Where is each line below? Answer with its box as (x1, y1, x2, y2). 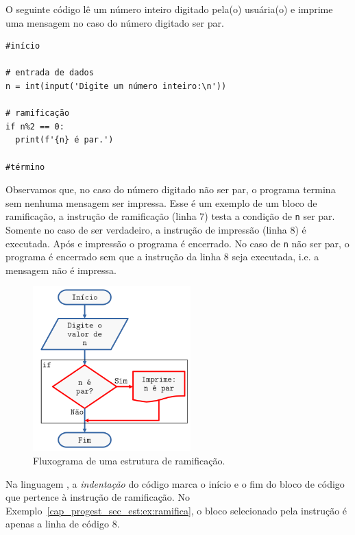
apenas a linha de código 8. (5, 517, 120, 531)
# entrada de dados (5, 68, 94, 78)
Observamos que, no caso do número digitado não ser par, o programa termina (5, 182, 336, 197)
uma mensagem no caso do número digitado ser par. (5, 15, 224, 29)
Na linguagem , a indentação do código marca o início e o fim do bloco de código (5, 476, 345, 490)
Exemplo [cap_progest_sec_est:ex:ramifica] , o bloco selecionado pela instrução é (5, 503, 347, 517)
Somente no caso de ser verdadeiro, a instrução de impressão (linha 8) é (5, 222, 306, 236)
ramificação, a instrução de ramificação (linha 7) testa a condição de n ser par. (5, 209, 335, 223)
